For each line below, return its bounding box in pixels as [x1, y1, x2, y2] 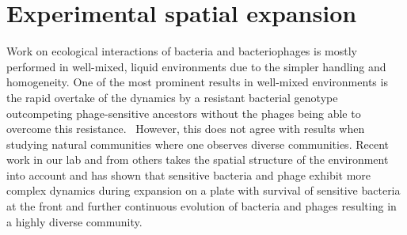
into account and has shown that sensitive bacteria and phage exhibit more [6, 166, 371, 183]
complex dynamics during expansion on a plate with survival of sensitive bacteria [6, 182, 401, 199]
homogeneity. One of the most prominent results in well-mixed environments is [6, 74, 388, 90]
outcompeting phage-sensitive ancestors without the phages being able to [6, 104, 361, 121]
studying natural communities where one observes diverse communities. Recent [6, 135, 389, 152]
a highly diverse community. [6, 213, 143, 229]
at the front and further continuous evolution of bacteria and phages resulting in [6, 198, 397, 214]
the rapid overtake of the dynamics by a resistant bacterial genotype [6, 89, 338, 105]
